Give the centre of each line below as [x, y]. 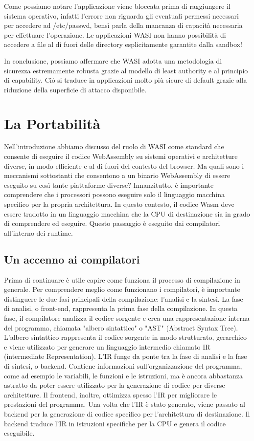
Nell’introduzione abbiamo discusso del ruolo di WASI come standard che [114, 146]
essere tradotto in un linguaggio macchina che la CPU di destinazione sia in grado [127, 213]
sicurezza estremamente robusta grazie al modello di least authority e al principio [126, 70]
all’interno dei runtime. [38, 232]
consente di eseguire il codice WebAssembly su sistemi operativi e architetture [121, 156]
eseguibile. [19, 433]
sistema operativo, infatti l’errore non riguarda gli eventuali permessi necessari [121, 15]
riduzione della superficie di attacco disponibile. [75, 89]
